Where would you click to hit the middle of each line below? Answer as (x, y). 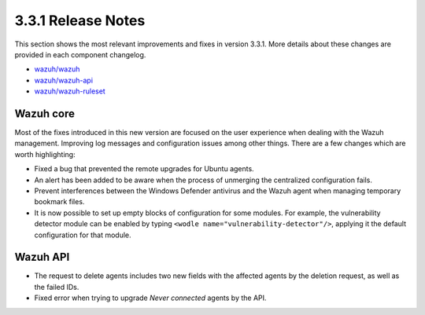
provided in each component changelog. (80, 54)
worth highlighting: (45, 154)
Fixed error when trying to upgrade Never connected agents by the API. (150, 298)
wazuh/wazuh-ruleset (70, 91)
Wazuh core (44, 114)
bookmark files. (59, 202)
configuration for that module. (83, 235)
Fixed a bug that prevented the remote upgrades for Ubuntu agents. (144, 169)
